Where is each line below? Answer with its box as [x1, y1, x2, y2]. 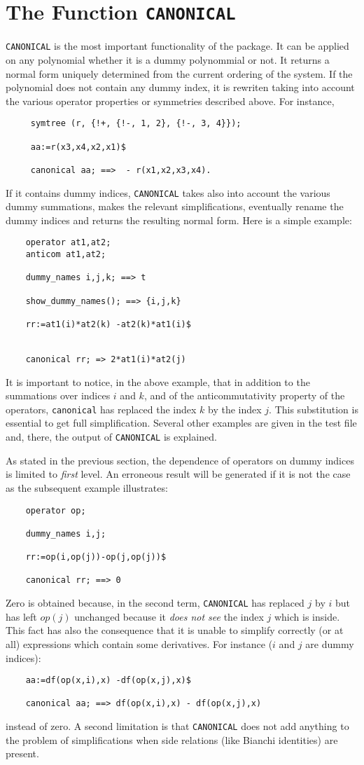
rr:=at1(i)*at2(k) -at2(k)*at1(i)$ [25, 319, 191, 329]
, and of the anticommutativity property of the [143, 388, 345, 403]
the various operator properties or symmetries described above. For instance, [6, 93, 335, 108]
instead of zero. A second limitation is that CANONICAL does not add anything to [6, 719, 349, 733]
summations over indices [6, 388, 111, 403]
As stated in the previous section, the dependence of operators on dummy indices [6, 453, 354, 467]
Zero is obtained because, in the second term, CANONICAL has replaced [6, 595, 304, 610]
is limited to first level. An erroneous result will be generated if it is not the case [6, 467, 351, 481]
